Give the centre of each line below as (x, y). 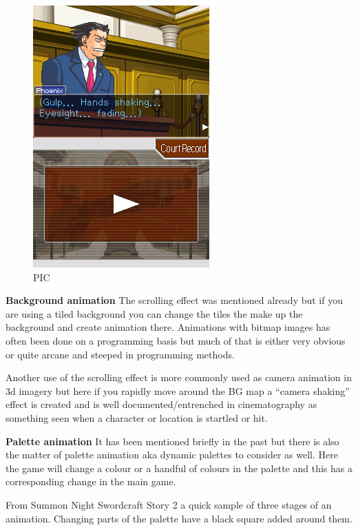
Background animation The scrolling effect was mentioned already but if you (174, 300)
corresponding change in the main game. (91, 481)
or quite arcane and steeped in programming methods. (120, 354)
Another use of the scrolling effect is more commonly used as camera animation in (179, 377)
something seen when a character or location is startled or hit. (137, 417)
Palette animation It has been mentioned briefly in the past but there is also (172, 441)
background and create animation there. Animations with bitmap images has (168, 327)
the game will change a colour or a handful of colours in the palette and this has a (179, 468)
